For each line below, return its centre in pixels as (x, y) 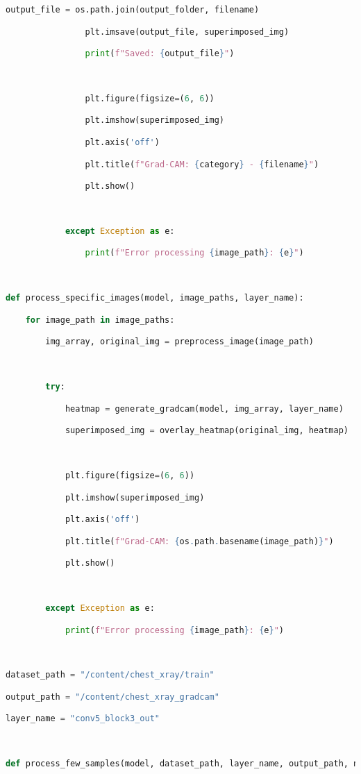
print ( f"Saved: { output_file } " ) (160, 54)
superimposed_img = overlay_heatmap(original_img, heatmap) (207, 431)
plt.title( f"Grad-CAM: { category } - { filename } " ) (202, 164)
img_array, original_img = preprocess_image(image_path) (179, 342)
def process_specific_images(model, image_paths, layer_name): (155, 298)
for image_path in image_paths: (100, 320)
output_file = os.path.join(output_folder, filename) (133, 10)
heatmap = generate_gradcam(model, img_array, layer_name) (204, 409)
